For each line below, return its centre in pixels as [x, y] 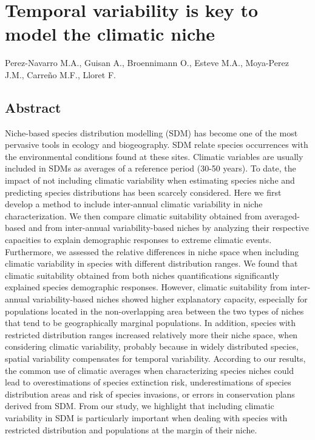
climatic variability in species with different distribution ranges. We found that [151, 263]
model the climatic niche [110, 34]
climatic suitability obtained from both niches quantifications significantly [142, 275]
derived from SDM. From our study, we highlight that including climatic [140, 406]
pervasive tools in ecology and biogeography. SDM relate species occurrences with [157, 145]
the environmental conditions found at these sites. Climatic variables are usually [154, 156]
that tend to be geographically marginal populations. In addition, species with [151, 323]
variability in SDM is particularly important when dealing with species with [146, 417]
